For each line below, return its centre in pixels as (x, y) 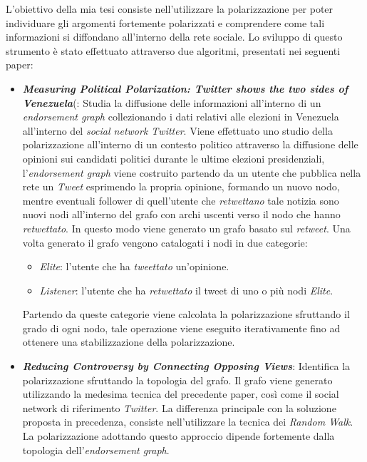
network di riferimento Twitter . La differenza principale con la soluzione (179, 407)
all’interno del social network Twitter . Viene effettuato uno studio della (177, 130)
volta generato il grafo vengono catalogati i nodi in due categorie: (165, 242)
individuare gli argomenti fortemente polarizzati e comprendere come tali (165, 22)
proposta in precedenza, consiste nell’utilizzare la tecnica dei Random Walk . (188, 422)
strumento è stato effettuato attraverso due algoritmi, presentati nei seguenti (173, 50)
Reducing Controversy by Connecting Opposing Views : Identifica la (186, 366)
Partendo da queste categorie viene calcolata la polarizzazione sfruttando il (186, 314)
